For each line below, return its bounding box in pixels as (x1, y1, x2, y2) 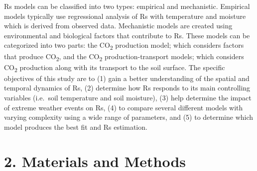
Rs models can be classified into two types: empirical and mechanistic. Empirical (4, 1, 250, 11)
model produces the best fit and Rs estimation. (4, 121, 147, 132)
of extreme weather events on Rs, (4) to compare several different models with (4, 102, 243, 112)
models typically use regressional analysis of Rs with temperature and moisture (4, 10, 246, 21)
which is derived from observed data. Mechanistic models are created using (4, 20, 233, 31)
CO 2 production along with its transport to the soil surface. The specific (4, 62, 225, 74)
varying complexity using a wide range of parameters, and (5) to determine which (4, 112, 254, 122)
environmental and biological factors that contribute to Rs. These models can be (4, 30, 250, 40)
